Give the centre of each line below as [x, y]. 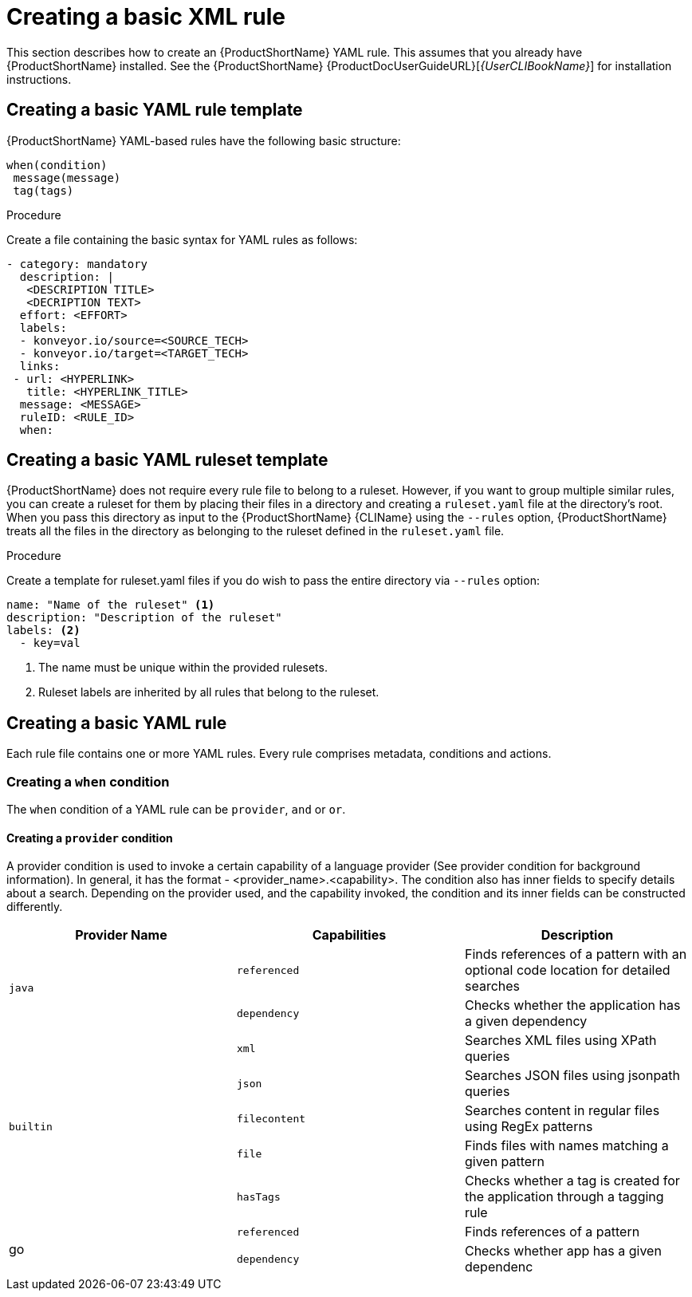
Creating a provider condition [90, 838]
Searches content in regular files [562, 1111]
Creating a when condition [88, 781]
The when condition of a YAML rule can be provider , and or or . [176, 810]
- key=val [50, 643]
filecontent [271, 1118]
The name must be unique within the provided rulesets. [183, 668]
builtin [31, 1126]
